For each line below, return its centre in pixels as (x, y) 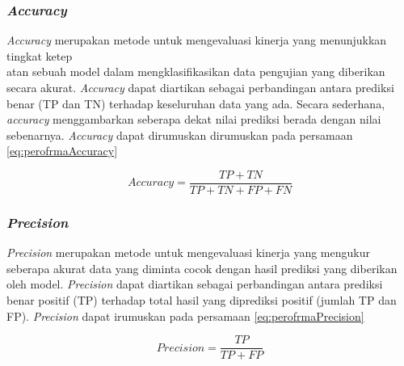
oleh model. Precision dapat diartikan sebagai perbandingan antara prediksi (195, 284)
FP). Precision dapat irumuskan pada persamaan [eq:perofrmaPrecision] (185, 316)
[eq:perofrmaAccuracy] (62, 151)
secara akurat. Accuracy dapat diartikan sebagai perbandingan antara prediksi (200, 87)
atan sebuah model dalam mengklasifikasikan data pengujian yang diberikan (196, 72)
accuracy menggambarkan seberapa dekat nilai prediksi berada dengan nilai (194, 119)
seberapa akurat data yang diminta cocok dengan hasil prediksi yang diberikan (202, 268)
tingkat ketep (40, 55)
